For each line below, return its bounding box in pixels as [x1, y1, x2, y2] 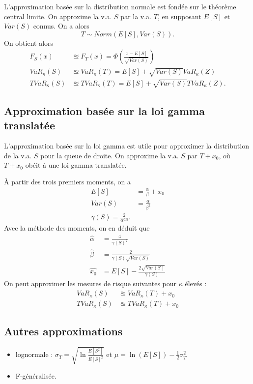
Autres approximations [4, 323, 123, 338]
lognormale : [15, 349, 53, 359]
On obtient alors [4, 37, 54, 48]
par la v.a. [120, 11, 152, 21]
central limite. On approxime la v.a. [4, 11, 112, 21]
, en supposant [157, 11, 201, 21]
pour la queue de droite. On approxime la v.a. [40, 150, 179, 160]
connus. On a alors [33, 21, 89, 31]
